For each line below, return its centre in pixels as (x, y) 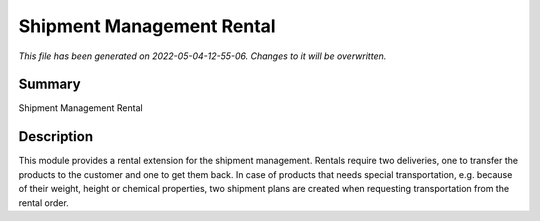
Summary (49, 84)
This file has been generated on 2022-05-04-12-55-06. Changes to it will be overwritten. (202, 56)
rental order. (43, 202)
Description (56, 136)
